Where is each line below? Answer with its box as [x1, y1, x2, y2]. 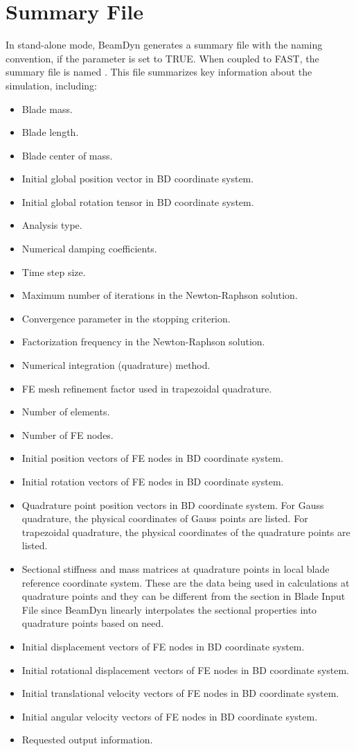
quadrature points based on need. [21, 616, 164, 630]
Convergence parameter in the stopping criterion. [21, 311, 231, 325]
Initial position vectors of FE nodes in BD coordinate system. [21, 451, 284, 465]
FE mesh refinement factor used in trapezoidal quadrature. [21, 381, 272, 395]
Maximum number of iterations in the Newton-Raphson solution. [21, 288, 298, 302]
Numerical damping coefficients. [21, 241, 157, 256]
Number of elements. [21, 404, 110, 419]
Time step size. [21, 264, 86, 279]
